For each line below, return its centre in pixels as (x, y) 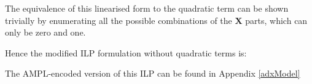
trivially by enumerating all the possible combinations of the (119, 20)
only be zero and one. (45, 32)
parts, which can (276, 20)
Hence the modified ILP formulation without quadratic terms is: (126, 52)
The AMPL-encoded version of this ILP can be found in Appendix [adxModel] (153, 73)
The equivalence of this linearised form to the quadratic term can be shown (147, 8)
